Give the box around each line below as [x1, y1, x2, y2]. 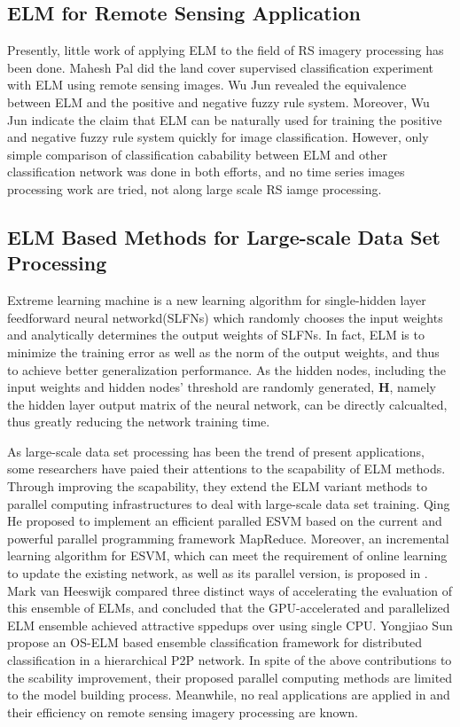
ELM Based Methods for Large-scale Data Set [7, 223, 441, 250]
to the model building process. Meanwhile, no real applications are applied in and [7, 685, 450, 704]
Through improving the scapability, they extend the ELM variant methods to [7, 477, 427, 496]
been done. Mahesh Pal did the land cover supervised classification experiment [7, 58, 433, 76]
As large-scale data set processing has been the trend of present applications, [7, 442, 425, 460]
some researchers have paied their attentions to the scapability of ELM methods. [7, 459, 446, 478]
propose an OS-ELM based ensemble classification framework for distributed [7, 633, 423, 652]
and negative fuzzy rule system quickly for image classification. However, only [7, 128, 429, 146]
